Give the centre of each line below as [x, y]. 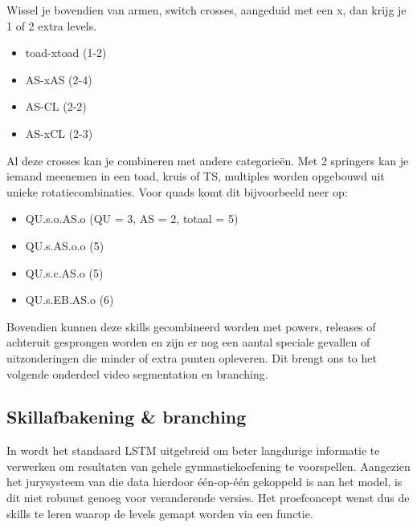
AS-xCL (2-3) [59, 133]
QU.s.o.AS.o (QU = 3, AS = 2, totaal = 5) [132, 219]
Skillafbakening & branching [127, 417]
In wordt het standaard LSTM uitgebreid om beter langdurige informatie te [193, 450]
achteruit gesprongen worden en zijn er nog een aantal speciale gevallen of [188, 342]
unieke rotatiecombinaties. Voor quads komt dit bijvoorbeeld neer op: [177, 191]
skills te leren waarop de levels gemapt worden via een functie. [160, 513]
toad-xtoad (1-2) [66, 53]
